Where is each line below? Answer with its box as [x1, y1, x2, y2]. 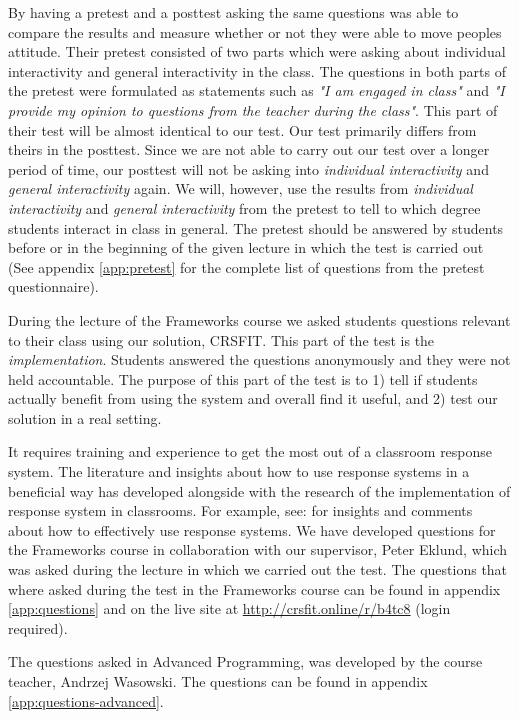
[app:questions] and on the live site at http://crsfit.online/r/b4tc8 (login [8, 598, 451, 619]
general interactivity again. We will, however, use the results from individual [8, 178, 473, 199]
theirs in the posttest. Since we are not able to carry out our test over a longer [8, 139, 490, 160]
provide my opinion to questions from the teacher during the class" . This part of [8, 99, 498, 120]
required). [8, 617, 68, 638]
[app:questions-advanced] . [8, 690, 164, 711]
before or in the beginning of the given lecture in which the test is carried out [8, 237, 484, 258]
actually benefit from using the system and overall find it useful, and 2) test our [8, 388, 498, 409]
